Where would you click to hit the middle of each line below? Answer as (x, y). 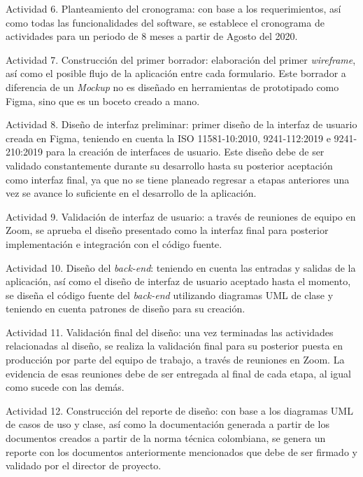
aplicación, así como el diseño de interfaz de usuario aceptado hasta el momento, (178, 281)
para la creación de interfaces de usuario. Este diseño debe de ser (185, 152)
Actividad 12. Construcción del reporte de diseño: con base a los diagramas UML (179, 410)
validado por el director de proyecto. (84, 465)
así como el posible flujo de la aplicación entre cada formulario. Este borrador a (176, 73)
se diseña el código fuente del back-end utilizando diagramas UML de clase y (170, 295)
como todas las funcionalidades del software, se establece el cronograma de (165, 22)
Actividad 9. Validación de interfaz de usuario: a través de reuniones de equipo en (181, 216)
